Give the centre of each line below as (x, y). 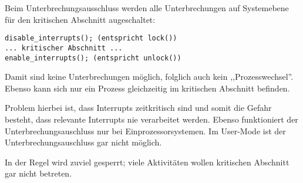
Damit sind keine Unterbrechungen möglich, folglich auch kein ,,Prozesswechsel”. (149, 77)
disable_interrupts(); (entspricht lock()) (91, 38)
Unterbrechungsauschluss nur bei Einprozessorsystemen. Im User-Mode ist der (145, 131)
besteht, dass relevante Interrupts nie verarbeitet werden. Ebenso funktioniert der (151, 119)
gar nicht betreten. (38, 173)
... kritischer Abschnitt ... (64, 48)
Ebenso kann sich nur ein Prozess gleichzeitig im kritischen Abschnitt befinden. (147, 88)
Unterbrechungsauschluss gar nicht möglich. (83, 142)
